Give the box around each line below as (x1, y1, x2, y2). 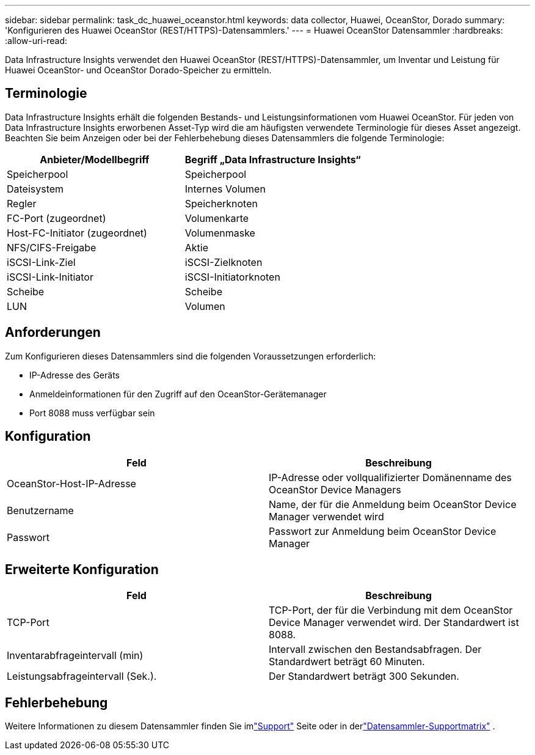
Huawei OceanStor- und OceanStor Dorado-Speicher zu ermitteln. (5, 65, 272, 75)
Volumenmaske (184, 226, 255, 239)
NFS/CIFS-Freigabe (7, 241, 96, 254)
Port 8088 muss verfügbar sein (29, 407, 155, 418)
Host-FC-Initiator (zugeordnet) (7, 226, 147, 239)
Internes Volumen (184, 182, 266, 195)
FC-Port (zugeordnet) (7, 212, 106, 224)
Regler (7, 197, 37, 210)
